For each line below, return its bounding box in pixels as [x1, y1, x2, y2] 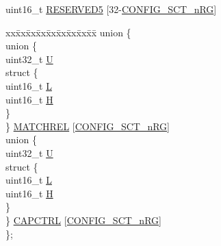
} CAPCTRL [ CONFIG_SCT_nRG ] [5, 212, 161, 227]
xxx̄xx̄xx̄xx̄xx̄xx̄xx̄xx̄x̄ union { [5, 25, 131, 39]
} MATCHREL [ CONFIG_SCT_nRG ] [5, 119, 170, 133]
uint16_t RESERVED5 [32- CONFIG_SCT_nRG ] [5, 2, 217, 16]
